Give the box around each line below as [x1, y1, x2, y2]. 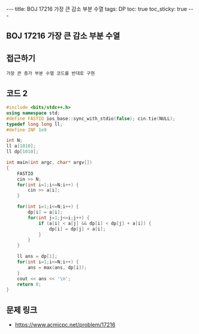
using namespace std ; [6, 110, 61, 116]
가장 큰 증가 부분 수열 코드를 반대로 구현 [6, 71, 95, 77]
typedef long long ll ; [6, 121, 63, 127]
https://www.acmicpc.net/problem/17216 [14, 321, 116, 329]
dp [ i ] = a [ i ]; [28, 209, 63, 215]
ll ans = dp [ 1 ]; [17, 253, 58, 260]
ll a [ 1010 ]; [6, 143, 36, 149]
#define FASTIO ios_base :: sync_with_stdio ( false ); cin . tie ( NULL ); [6, 116, 176, 122]
